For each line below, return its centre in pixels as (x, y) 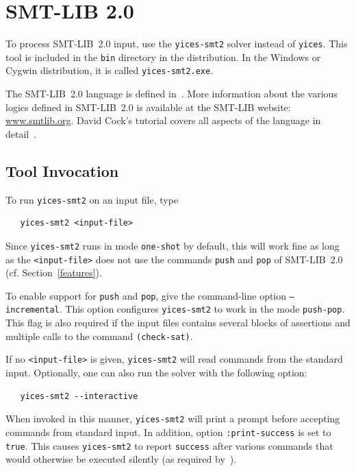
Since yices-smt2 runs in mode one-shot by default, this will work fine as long (173, 245)
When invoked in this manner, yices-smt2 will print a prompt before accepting (173, 419)
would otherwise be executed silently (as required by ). (121, 459)
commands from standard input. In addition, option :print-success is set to (168, 432)
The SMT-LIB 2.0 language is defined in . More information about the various (171, 94)
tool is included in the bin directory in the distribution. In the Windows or (163, 57)
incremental (33, 310)
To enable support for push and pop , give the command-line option (146, 295)
